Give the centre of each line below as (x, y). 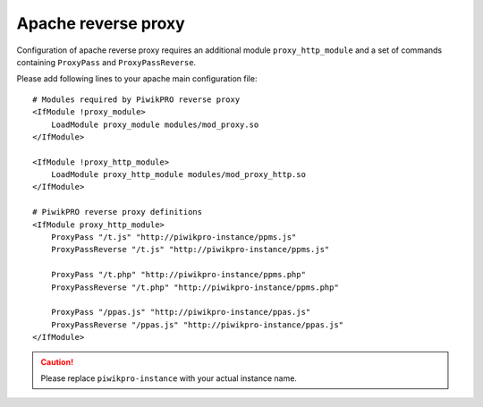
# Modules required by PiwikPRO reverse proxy (136, 99)
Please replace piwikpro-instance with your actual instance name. (169, 378)
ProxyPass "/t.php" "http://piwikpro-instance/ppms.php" (178, 275)
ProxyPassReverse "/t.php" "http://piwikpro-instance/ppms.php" (195, 287)
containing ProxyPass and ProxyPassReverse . (106, 62)
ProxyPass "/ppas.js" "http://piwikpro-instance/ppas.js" (181, 312)
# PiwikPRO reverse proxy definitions (118, 212)
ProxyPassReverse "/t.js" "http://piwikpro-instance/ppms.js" (190, 250)
